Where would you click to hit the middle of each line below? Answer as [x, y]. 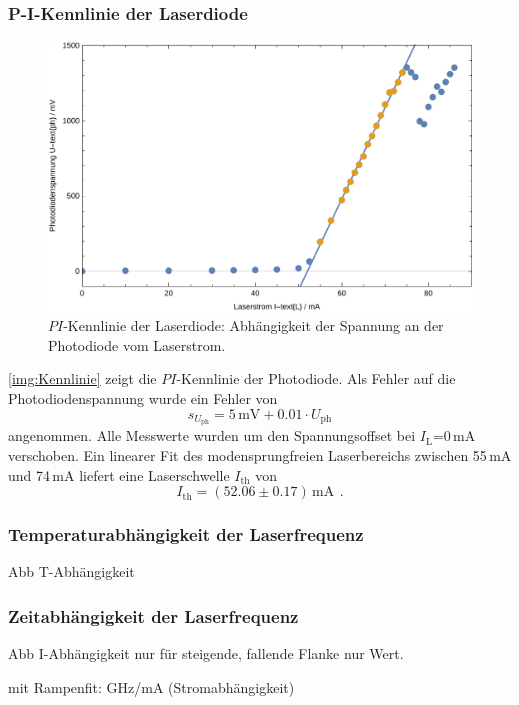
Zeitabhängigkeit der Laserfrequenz [153, 615]
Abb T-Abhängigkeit [71, 571]
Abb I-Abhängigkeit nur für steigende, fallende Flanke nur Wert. [206, 653]
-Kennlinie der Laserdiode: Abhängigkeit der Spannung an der [253, 325]
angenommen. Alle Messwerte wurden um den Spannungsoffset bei [212, 435]
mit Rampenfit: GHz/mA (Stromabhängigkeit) [151, 686]
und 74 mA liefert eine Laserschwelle [119, 474]
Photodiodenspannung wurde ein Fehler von [143, 397]
